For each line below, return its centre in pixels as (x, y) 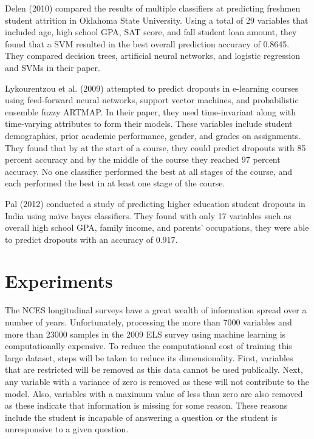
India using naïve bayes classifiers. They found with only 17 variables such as (148, 215)
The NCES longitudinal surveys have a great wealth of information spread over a (156, 310)
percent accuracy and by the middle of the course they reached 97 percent (143, 159)
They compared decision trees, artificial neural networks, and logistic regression (153, 56)
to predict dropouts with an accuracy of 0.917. (91, 239)
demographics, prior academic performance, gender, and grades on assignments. (153, 135)
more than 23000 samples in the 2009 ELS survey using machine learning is (145, 334)
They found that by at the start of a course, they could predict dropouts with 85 (155, 147)
